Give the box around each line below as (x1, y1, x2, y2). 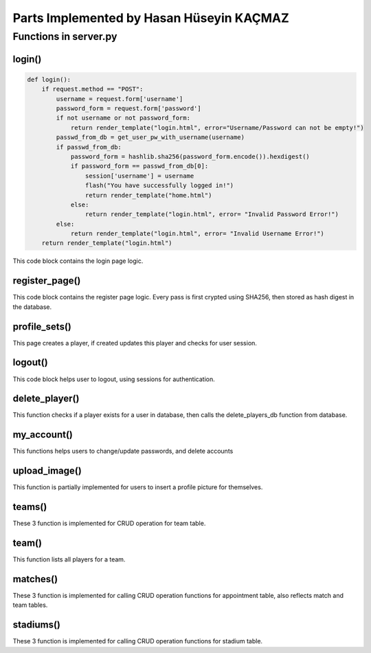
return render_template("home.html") (85, 191, 212, 199)
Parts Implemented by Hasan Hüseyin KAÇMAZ (12, 10, 289, 25)
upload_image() (12, 465, 82, 477)
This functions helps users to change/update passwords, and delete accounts (12, 447, 234, 456)
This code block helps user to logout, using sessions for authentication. (12, 375, 216, 383)
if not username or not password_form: (56, 114, 190, 122)
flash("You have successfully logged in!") (85, 182, 234, 189)
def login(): (27, 76, 71, 83)
